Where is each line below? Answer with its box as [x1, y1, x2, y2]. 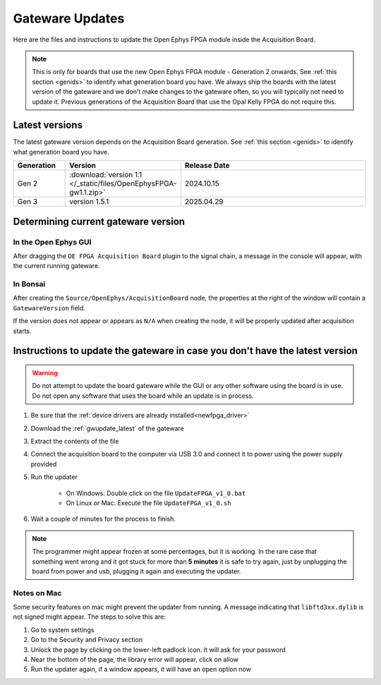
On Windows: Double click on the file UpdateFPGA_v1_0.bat [66, 489, 246, 497]
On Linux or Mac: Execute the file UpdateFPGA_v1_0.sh [66, 498, 231, 507]
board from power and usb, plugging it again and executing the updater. [32, 566, 241, 575]
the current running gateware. [13, 262, 100, 270]
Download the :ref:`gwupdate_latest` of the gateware [30, 424, 185, 432]
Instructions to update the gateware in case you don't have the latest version [13, 345, 358, 357]
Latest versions [13, 119, 83, 131]
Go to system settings [30, 625, 95, 634]
